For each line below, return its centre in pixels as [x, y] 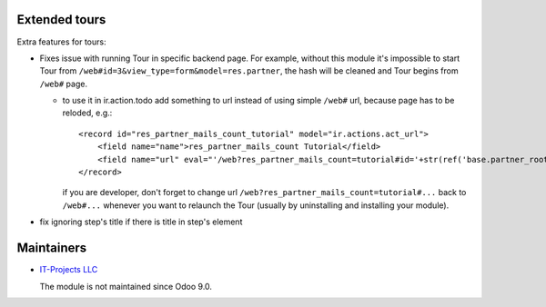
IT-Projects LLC [69, 270]
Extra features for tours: [61, 42]
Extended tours [61, 20]
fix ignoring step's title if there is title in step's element [141, 222]
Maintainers [52, 248]
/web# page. [64, 84]
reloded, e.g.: [87, 113]
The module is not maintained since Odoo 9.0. [126, 286]
